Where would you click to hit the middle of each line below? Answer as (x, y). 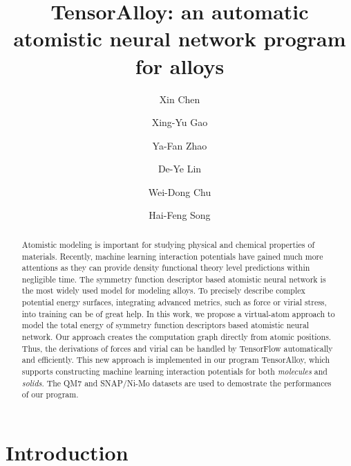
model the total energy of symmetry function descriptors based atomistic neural (165, 325)
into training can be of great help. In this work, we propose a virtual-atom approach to (178, 313)
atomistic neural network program (180, 38)
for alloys (180, 65)
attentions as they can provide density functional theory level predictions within (166, 268)
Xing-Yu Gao (180, 122)
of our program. (50, 394)
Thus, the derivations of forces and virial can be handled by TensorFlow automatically (177, 348)
